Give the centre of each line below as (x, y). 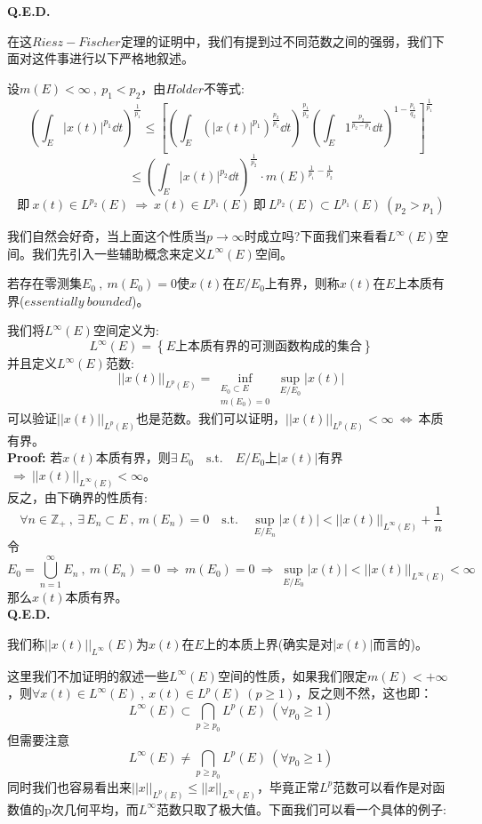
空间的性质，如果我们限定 (292, 675)
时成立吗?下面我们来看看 (316, 236)
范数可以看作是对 (383, 786)
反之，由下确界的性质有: (77, 496)
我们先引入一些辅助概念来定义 (119, 253)
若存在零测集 (44, 283)
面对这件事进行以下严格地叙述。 (100, 58)
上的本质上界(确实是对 (268, 643)
